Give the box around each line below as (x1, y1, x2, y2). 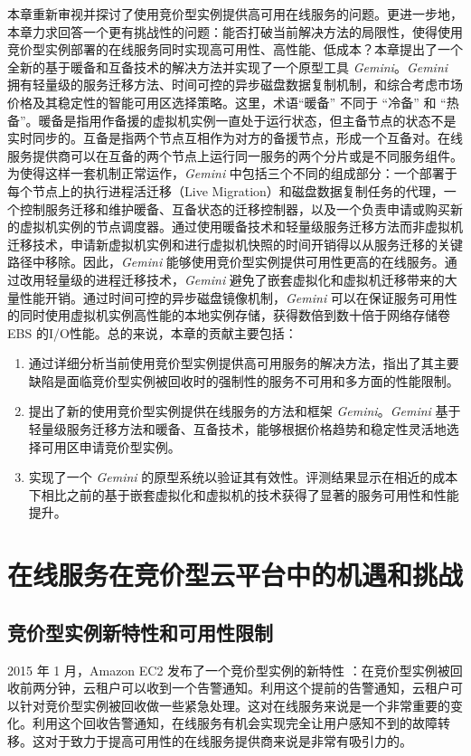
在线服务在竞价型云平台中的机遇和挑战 (7, 556, 464, 593)
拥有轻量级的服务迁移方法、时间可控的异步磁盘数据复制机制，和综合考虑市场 (7, 75, 463, 94)
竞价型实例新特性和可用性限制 (7, 618, 273, 646)
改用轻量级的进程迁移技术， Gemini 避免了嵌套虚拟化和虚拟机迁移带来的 (19, 269, 445, 288)
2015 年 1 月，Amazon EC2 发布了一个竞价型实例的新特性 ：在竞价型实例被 (7, 660, 450, 679)
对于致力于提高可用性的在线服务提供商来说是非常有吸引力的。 (44, 731, 412, 750)
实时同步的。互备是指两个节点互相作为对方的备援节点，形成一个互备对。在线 (7, 128, 463, 147)
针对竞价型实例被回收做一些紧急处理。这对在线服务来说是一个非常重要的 (19, 695, 450, 714)
